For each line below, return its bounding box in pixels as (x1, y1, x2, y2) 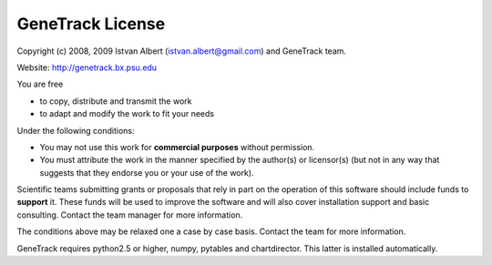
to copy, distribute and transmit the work (39, 96, 192, 107)
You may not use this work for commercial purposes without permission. (39, 141, 315, 152)
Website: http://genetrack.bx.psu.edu (16, 62, 158, 73)
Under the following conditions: (16, 125, 136, 136)
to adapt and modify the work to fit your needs (39, 108, 214, 119)
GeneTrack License (16, 14, 166, 34)
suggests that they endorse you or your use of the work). (39, 167, 254, 178)
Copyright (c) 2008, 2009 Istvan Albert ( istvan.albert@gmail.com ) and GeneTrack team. (16, 46, 346, 56)
